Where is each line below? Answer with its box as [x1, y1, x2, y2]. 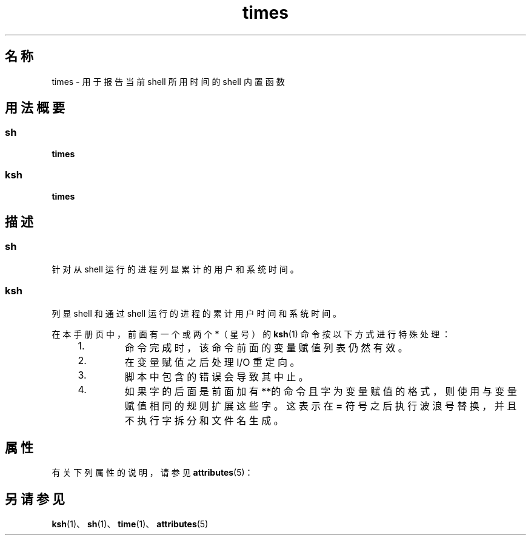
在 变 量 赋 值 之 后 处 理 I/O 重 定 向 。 [124, 356, 300, 368]
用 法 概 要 [5, 100, 65, 116]
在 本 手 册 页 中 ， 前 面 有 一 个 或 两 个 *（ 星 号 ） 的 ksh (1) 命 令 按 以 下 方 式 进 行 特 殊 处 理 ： [52, 328, 450, 339]
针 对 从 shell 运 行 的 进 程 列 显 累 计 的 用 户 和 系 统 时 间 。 [52, 263, 299, 274]
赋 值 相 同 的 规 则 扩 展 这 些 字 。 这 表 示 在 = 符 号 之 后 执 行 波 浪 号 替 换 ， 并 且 [124, 399, 517, 412]
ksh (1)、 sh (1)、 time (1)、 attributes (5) [52, 519, 209, 530]
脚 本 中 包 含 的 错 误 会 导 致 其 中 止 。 [124, 370, 309, 383]
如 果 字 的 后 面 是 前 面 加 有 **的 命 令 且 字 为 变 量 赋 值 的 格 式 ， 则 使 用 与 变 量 [124, 385, 517, 397]
